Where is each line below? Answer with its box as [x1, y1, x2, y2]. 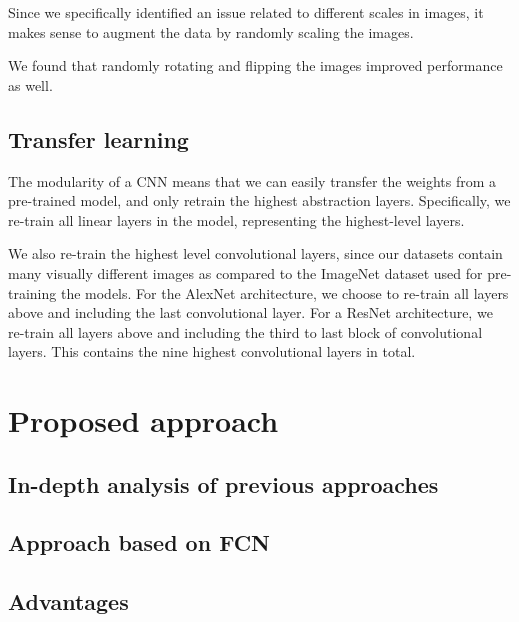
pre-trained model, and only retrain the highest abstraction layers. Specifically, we [8, 190, 511, 211]
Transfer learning [8, 123, 189, 154]
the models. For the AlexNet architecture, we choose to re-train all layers [60, 282, 509, 303]
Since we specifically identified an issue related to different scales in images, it [8, 2, 484, 22]
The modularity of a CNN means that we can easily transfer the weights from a [8, 170, 497, 191]
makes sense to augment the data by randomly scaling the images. [8, 21, 414, 42]
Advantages [8, 586, 129, 617]
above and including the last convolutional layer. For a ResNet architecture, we [8, 302, 493, 323]
